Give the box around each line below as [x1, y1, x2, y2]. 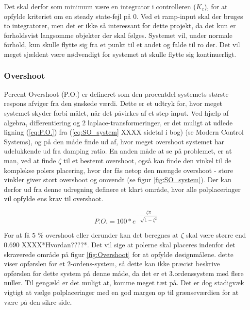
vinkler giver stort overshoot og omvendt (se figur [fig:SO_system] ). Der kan [4, 174, 232, 185]
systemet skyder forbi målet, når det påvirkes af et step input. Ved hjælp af [4, 107, 229, 118]
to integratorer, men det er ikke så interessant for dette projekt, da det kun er [4, 20, 236, 31]
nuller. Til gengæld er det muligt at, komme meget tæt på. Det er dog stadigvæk [4, 277, 245, 288]
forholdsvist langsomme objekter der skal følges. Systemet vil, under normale [4, 30, 233, 40]
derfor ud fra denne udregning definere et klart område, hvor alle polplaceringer [4, 184, 241, 194]
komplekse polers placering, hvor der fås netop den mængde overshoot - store [4, 165, 233, 175]
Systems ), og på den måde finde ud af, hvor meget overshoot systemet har [4, 136, 224, 146]
